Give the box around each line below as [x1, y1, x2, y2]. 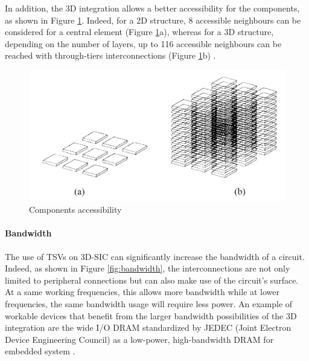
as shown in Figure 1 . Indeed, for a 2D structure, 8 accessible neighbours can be [5, 13, 301, 26]
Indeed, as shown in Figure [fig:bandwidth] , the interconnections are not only [5, 262, 290, 275]
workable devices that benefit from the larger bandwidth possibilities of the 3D [5, 309, 297, 322]
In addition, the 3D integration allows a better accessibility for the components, [5, 2, 300, 14]
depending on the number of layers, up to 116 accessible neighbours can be [5, 37, 282, 50]
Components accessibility [29, 203, 122, 216]
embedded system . [5, 345, 75, 357]
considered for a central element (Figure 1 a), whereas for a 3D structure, [5, 25, 274, 38]
